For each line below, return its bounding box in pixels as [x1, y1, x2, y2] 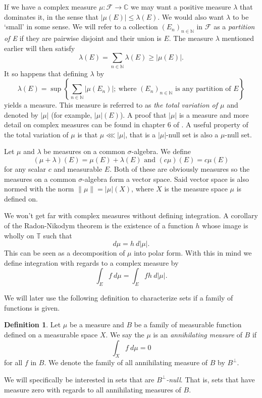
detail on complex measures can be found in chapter [4, 119, 166, 130]
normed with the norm [4, 183, 74, 194]
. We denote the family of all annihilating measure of [44, 357, 208, 368]
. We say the [106, 329, 144, 339]
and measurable [54, 164, 102, 174]
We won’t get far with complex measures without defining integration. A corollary [4, 210, 258, 221]
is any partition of [175, 85, 231, 93]
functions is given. [4, 302, 60, 313]
